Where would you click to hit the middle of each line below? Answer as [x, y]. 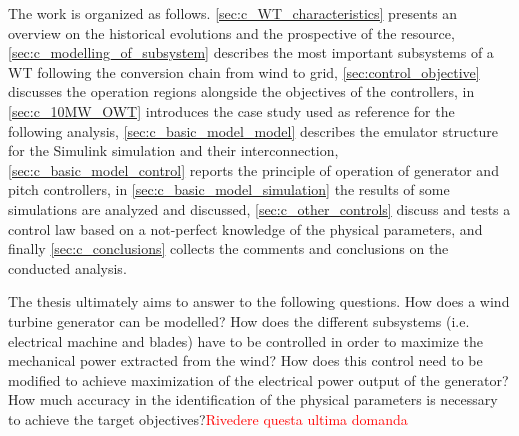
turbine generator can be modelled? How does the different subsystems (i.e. [239, 320]
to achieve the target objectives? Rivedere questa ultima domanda [208, 418]
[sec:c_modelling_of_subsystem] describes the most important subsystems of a [251, 52]
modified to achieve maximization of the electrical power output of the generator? [258, 379]
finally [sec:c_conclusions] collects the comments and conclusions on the [228, 248]
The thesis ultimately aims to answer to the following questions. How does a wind [259, 301]
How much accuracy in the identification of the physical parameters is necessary [253, 399]
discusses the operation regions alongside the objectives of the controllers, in [241, 91]
